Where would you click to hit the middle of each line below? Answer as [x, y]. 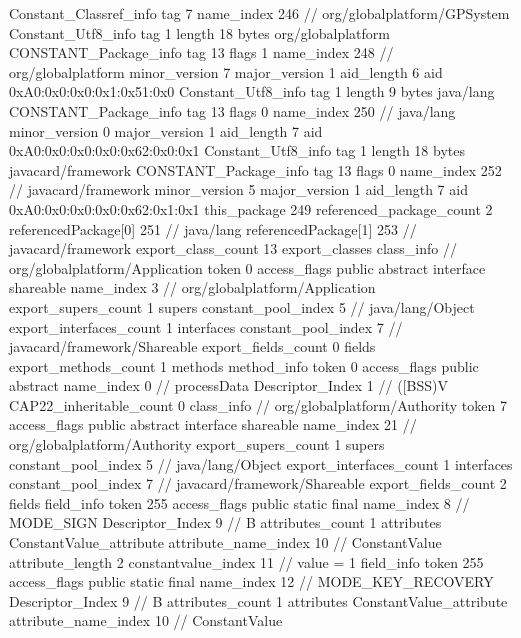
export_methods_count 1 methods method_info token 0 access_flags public [244, 365]
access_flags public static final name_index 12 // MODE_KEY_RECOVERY [251, 581]
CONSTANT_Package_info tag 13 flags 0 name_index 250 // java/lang [232, 110]
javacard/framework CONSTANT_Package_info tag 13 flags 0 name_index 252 [255, 169]
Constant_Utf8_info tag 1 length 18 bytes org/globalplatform [199, 32]
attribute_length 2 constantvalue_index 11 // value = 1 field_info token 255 [246, 561]
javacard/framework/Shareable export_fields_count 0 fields [192, 346]
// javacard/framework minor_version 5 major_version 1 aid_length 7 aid [238, 189]
